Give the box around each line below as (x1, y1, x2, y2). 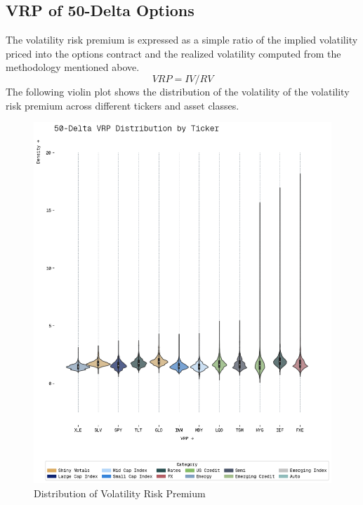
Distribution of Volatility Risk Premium (34, 485, 206, 500)
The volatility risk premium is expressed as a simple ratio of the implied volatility (6, 32, 358, 47)
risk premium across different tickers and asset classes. (6, 98, 239, 112)
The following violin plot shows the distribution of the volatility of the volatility (6, 84, 350, 98)
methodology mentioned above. (6, 60, 140, 74)
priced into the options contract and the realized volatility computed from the (6, 46, 341, 60)
